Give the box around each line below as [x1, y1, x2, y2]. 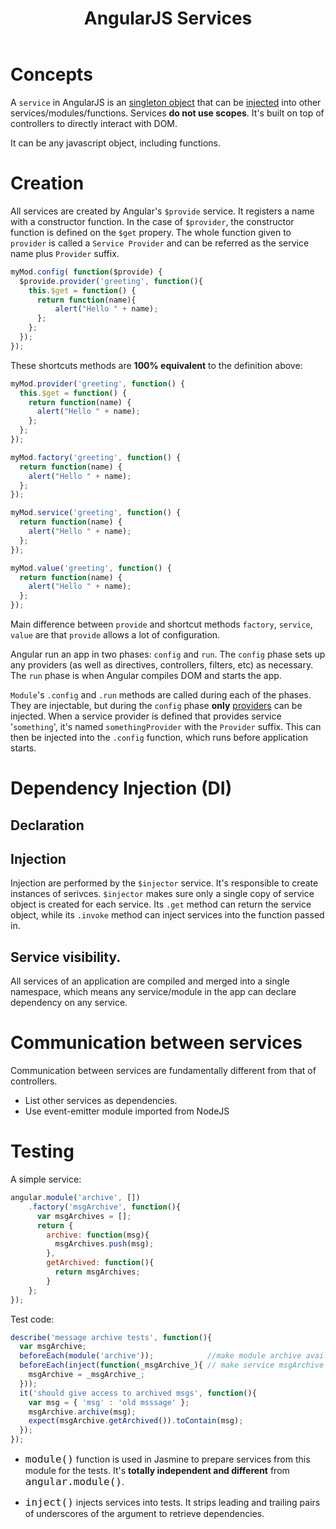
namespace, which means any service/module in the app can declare [10, 986, 297, 998]
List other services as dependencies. [24, 1095, 178, 1107]
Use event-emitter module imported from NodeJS [24, 1105, 230, 1117]
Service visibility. [10, 948, 122, 966]
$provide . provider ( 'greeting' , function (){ [19, 276, 203, 286]
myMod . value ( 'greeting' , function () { [10, 563, 172, 573]
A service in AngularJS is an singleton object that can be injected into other [10, 96, 322, 108]
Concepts [10, 63, 93, 86]
